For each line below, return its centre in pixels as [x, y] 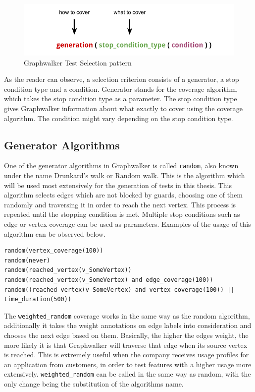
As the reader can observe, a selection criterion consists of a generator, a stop [122, 79]
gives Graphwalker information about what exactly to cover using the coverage [123, 108]
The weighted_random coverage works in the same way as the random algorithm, [127, 315]
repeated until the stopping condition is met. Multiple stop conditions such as [122, 214]
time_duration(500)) [38, 299]
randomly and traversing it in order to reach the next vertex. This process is [120, 204]
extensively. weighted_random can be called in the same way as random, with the [127, 374]
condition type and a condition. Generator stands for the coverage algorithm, [121, 89]
